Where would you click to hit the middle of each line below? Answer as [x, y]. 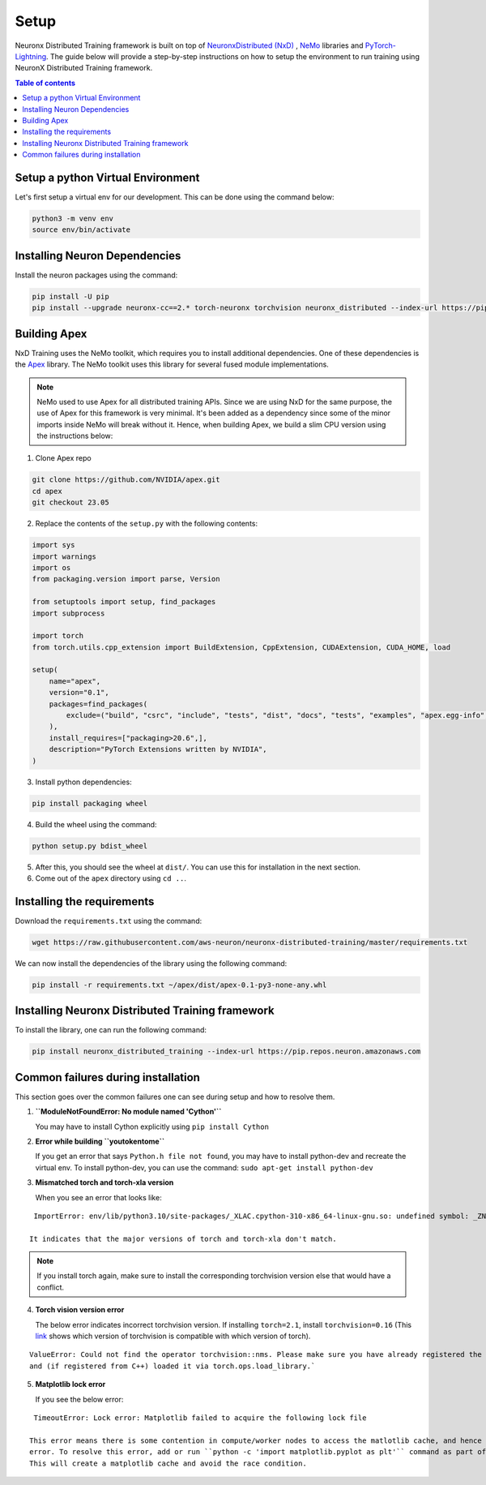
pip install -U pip [70, 296]
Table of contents [45, 83]
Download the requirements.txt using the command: [109, 921]
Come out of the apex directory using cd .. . [111, 878]
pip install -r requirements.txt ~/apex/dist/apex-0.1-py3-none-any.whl [179, 985]
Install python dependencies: [84, 782]
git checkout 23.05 [70, 502]
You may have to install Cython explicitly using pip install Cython [152, 1127]
